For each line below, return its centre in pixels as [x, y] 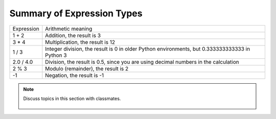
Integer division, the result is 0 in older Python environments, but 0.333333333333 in [148, 49]
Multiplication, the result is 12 [80, 42]
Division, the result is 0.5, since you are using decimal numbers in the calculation [142, 62]
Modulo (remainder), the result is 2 [87, 68]
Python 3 [56, 55]
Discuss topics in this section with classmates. [72, 98]
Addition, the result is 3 [73, 35]
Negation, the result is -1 [75, 75]
